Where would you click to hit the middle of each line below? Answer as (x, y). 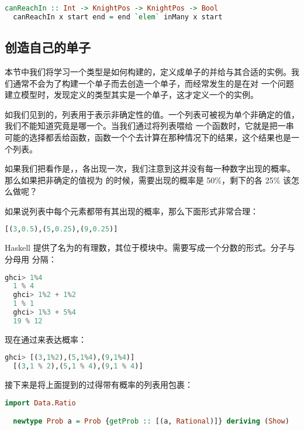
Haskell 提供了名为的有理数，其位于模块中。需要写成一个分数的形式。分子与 (150, 248)
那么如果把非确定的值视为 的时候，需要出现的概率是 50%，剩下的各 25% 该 (148, 180)
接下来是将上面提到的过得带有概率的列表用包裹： (99, 385)
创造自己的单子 (48, 47)
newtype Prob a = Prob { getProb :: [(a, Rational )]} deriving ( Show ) (151, 422)
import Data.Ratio (40, 403)
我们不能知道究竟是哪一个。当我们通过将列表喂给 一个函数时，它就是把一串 (149, 126)
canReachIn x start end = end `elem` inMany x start (118, 17)
